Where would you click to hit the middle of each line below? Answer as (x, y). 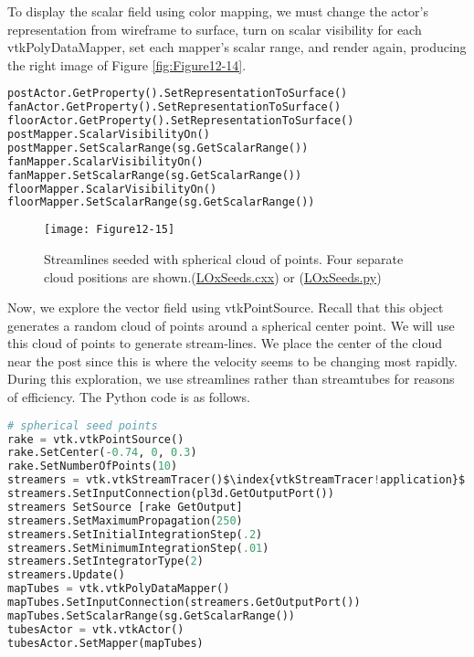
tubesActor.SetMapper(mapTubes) (105, 643)
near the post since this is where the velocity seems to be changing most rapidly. (232, 360)
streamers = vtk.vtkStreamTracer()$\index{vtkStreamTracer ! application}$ (237, 480)
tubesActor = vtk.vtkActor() (96, 629)
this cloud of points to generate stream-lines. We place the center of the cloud (225, 343)
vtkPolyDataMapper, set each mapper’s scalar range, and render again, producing (237, 47)
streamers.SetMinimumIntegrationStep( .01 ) (138, 548)
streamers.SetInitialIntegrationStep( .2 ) (135, 534)
